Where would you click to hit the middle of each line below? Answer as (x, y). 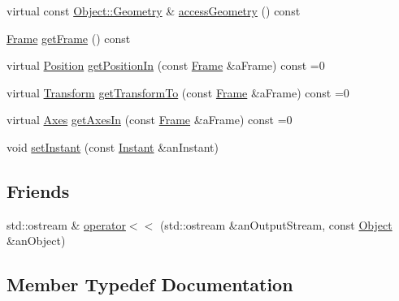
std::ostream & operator (66, 224)
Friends (38, 190)
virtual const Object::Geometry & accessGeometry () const (154, 11)
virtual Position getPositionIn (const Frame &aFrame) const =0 (166, 65)
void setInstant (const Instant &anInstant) (113, 146)
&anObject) (36, 241)
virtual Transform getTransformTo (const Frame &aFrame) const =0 (178, 92)
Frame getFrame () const (69, 38)
